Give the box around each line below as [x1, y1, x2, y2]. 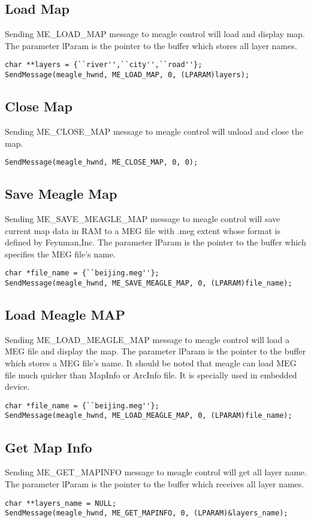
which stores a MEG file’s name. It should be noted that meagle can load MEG [5, 357, 297, 369]
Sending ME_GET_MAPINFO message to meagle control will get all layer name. [5, 466, 307, 478]
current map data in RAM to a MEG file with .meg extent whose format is [5, 224, 281, 236]
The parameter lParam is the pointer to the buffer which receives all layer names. [5, 477, 304, 490]
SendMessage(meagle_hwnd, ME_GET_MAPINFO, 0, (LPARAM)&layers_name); [5, 509, 288, 518]
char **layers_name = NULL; [5, 499, 117, 508]
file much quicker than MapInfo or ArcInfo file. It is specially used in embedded [5, 368, 297, 381]
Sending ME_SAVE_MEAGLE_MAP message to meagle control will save [5, 212, 280, 224]
